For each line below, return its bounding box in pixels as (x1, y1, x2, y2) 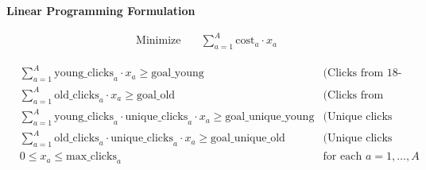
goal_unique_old (211, 133, 285, 145)
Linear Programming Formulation (6, 2, 196, 18)
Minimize (136, 35, 181, 47)
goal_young (151, 68, 204, 79)
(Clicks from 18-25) (323, 68, 402, 79)
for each (323, 151, 362, 163)
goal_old (136, 89, 176, 101)
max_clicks (66, 151, 117, 163)
